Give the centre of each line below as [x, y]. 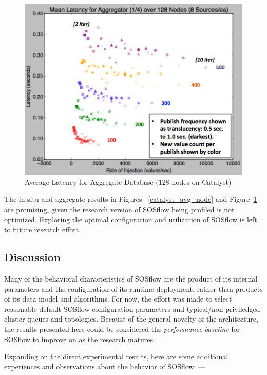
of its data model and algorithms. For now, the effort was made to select [118, 299]
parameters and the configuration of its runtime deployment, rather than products [133, 288]
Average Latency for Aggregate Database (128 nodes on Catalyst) [128, 182]
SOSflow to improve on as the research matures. [80, 339]
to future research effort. [43, 229]
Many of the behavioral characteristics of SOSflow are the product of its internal [131, 279]
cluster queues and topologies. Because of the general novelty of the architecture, [131, 319]
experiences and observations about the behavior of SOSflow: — [105, 366]
